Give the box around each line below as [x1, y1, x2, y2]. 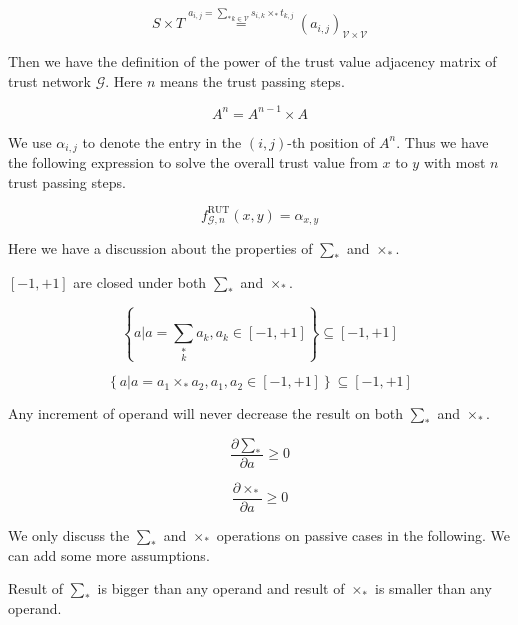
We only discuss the [8, 524, 130, 545]
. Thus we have [396, 131, 489, 152]
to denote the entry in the [82, 131, 242, 152]
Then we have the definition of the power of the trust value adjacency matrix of [8, 50, 497, 71]
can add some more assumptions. [8, 544, 210, 565]
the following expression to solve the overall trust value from [8, 152, 378, 173]
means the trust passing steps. [159, 70, 345, 91]
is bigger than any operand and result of [97, 578, 345, 599]
